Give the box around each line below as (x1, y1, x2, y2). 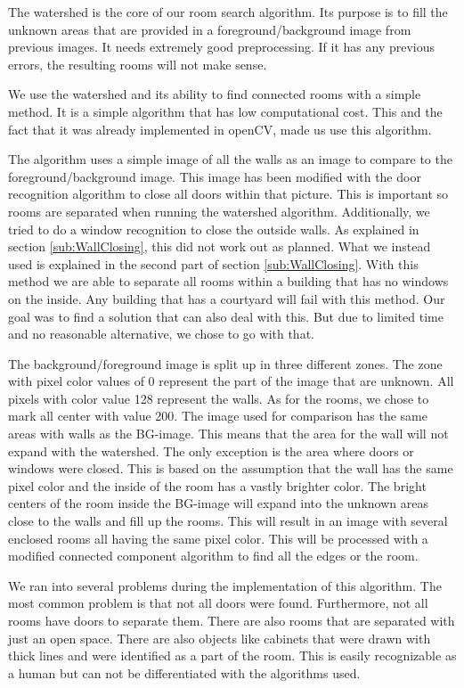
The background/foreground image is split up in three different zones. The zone (8, 354, 443, 373)
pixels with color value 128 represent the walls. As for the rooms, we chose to (8, 389, 429, 407)
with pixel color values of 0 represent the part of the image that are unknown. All (8, 372, 454, 390)
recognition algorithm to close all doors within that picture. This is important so (8, 184, 449, 203)
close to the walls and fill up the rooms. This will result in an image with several (8, 512, 448, 530)
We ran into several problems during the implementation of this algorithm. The (8, 576, 442, 594)
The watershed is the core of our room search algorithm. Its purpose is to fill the (8, 3, 448, 20)
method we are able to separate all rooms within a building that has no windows (8, 272, 449, 291)
